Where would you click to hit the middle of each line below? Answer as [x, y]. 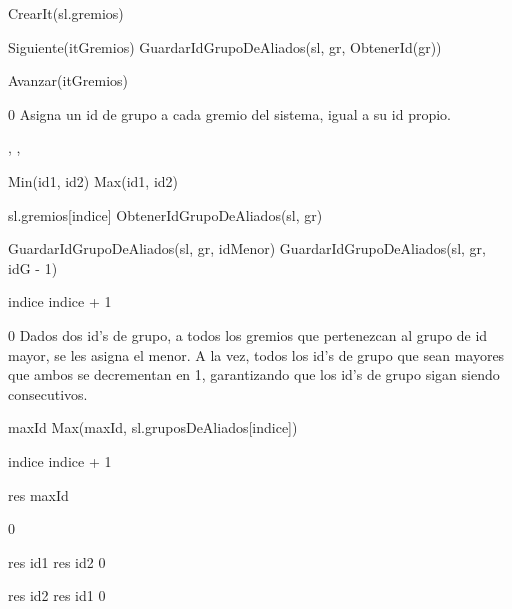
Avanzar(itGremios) [68, 80]
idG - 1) [33, 267]
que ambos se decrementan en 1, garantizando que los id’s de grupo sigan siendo [254, 374]
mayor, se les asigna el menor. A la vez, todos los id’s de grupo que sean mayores [256, 354]
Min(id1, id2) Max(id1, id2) [93, 180]
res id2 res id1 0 [57, 595]
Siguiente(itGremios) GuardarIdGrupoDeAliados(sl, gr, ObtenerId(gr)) [225, 46]
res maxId [38, 494]
